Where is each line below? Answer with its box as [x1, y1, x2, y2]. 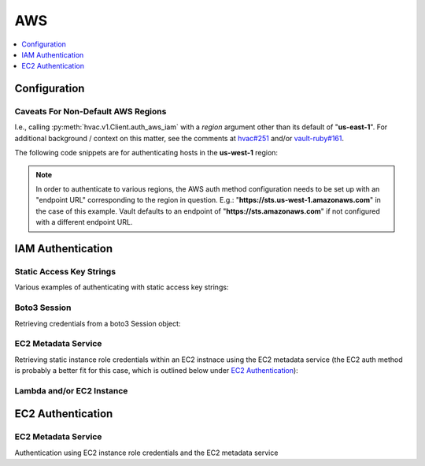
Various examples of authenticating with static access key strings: [14, 282, 229, 292]
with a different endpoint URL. [35, 218, 133, 227]
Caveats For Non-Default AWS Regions [14, 106, 167, 117]
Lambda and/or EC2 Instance [14, 385, 128, 396]
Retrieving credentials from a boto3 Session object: [14, 319, 181, 328]
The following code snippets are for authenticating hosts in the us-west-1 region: [14, 148, 279, 158]
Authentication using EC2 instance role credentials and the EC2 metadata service [14, 448, 279, 457]
